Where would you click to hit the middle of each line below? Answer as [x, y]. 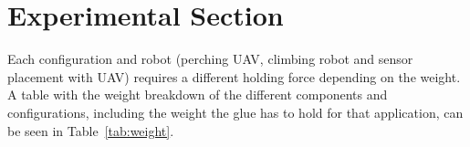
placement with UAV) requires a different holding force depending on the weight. [234, 76]
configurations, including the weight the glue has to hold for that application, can [235, 112]
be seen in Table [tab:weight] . [91, 130]
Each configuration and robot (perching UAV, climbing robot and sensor [210, 59]
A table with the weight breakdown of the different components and [198, 94]
